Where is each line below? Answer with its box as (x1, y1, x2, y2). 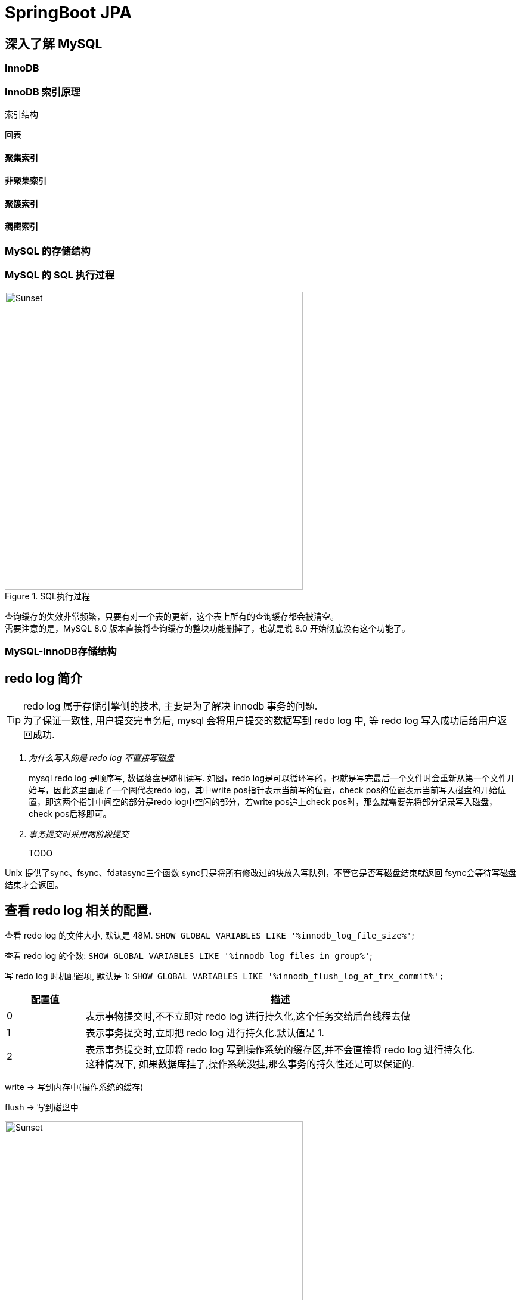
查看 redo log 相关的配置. (5, 903, 153, 918)
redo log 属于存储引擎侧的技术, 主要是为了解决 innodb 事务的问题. (23, 699, 318, 712)
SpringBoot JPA (5, 2, 132, 23)
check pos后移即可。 (29, 808, 111, 819)
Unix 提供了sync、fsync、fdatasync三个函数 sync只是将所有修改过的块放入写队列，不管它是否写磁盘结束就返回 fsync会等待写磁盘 (5, 867, 517, 878)
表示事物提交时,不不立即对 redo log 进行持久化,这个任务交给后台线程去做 (85, 1010, 411, 1022)
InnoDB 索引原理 (5, 85, 80, 98)
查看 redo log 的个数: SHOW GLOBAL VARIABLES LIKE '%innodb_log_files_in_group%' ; (5, 950, 373, 961)
